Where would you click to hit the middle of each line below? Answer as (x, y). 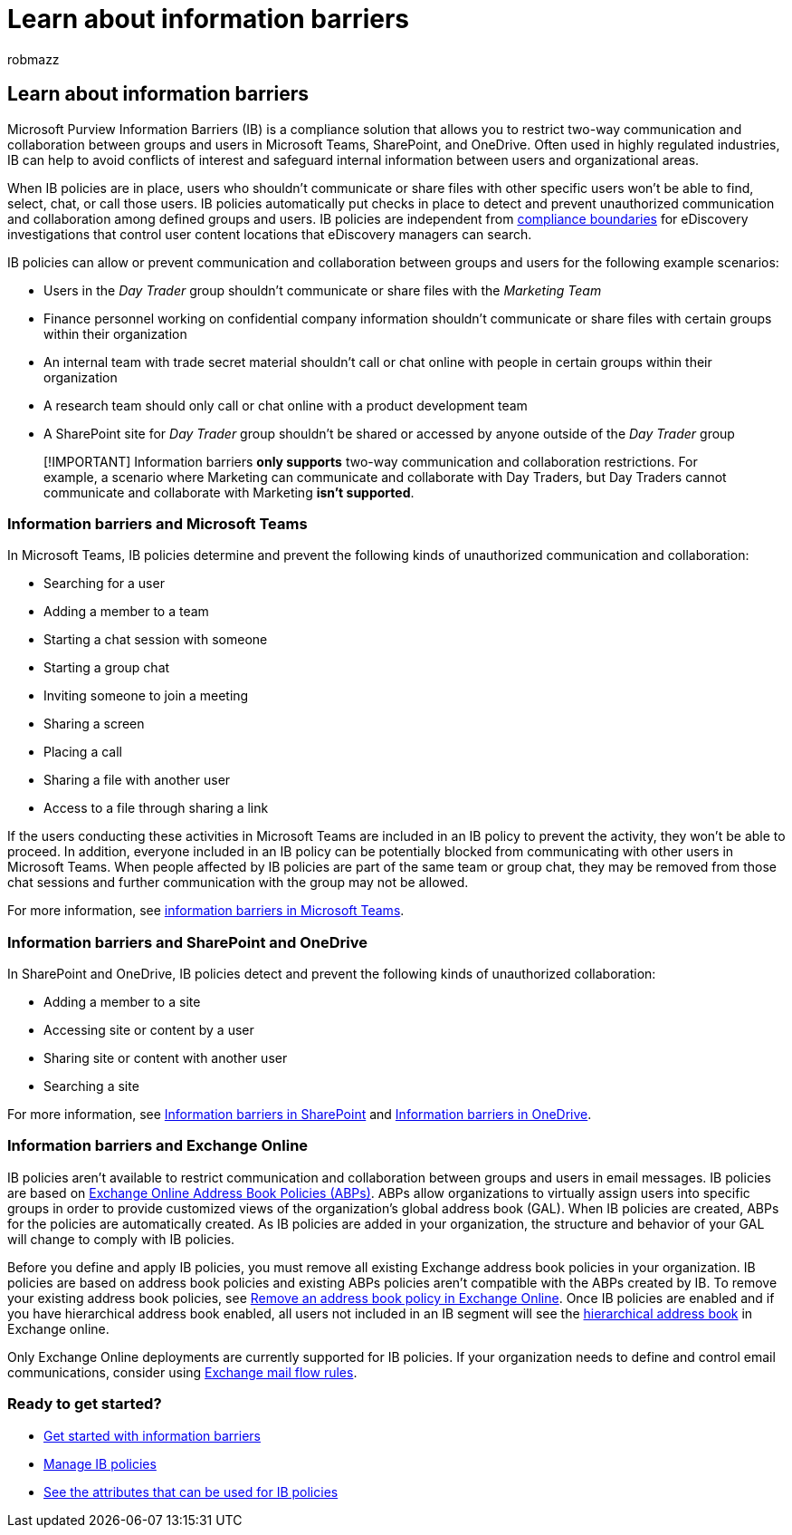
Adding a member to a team (126, 612)
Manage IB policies (100, 1463)
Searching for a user (104, 584)
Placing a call (83, 752)
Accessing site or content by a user (149, 1030)
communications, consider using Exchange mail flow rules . (182, 1372)
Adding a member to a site (122, 1002)
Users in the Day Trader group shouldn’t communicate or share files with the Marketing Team (323, 290)
